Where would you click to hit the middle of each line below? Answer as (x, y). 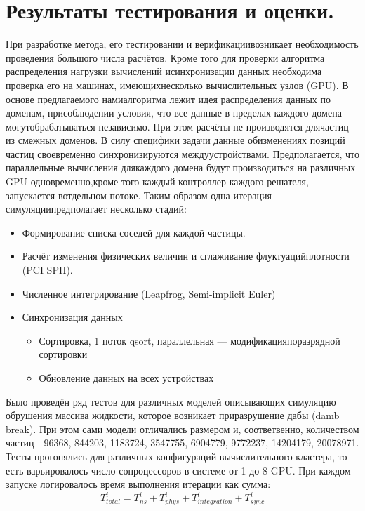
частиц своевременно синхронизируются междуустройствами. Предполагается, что (182, 153)
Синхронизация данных (72, 317)
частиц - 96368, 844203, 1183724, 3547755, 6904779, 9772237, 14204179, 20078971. (182, 443)
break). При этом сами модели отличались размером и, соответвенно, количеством (182, 429)
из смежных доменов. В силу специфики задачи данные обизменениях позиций (175, 140)
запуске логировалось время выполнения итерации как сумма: (138, 484)
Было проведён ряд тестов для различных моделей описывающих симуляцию (171, 401)
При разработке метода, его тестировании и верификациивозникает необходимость (182, 44)
